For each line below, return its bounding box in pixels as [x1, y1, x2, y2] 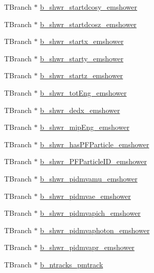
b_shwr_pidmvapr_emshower [40, 242, 135, 253]
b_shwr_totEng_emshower [40, 87, 127, 98]
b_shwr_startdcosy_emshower [40, 2, 138, 12]
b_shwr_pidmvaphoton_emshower [40, 224, 150, 235]
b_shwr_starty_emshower [40, 53, 124, 63]
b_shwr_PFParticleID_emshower [40, 156, 147, 167]
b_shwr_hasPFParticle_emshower [40, 139, 149, 149]
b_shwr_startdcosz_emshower [40, 18, 137, 29]
